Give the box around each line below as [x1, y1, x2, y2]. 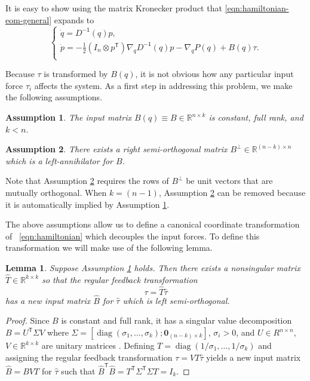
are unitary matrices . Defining [41, 339, 155, 352]
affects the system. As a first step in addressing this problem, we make [34, 79, 293, 91]
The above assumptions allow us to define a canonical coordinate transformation [5, 218, 300, 231]
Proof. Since [5, 314, 50, 327]
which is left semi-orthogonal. [122, 294, 230, 306]
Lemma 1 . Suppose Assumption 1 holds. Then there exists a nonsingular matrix [5, 262, 300, 274]
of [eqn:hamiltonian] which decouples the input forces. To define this [5, 229, 260, 242]
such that [61, 364, 96, 377]
